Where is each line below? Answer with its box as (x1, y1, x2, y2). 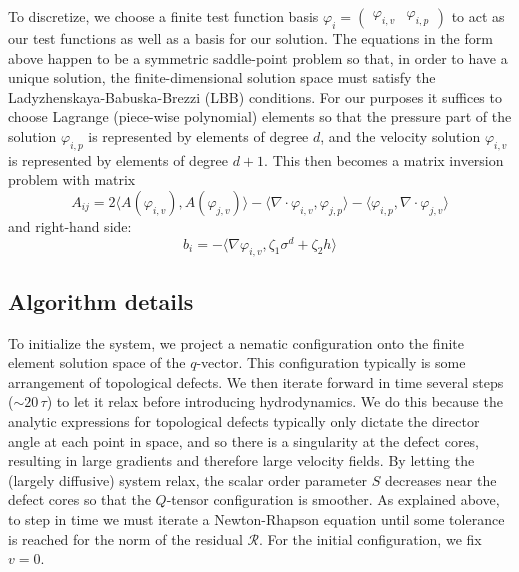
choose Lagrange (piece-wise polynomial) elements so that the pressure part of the (8, 106, 512, 127)
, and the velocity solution (320, 125, 481, 146)
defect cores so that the (8, 489, 151, 510)
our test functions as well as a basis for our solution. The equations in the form (8, 28, 493, 48)
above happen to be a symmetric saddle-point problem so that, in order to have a (8, 47, 508, 68)
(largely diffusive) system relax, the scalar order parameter (8, 469, 368, 490)
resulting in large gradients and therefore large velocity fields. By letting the (8, 450, 475, 471)
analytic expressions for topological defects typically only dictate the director (8, 411, 480, 431)
